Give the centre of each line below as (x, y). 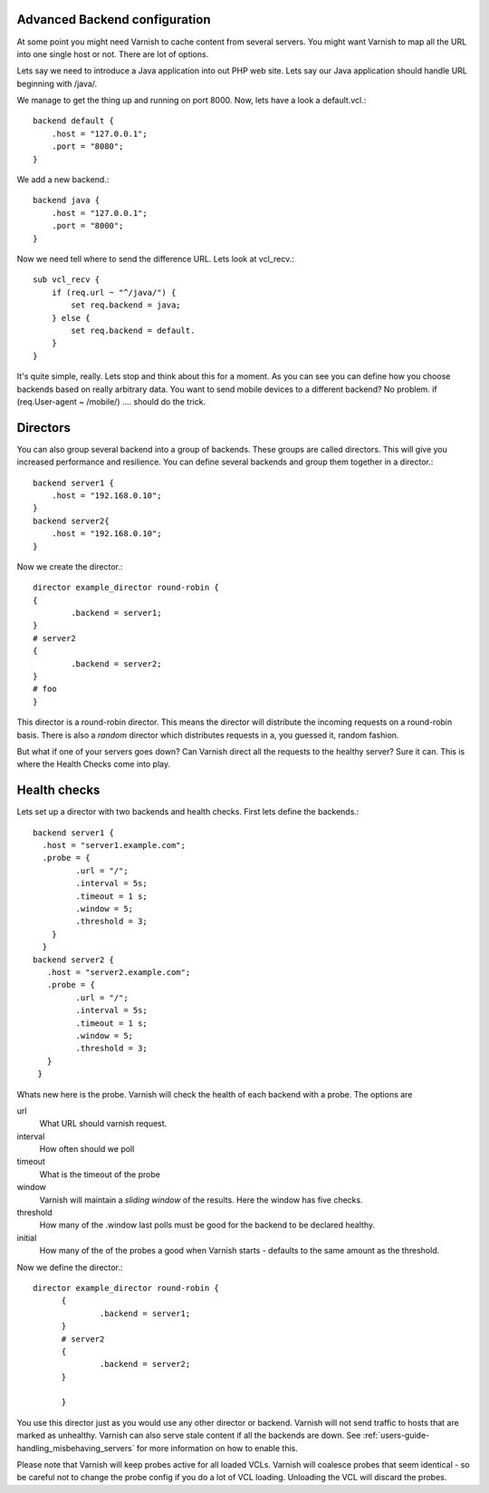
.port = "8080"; (87, 146)
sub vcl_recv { (67, 280)
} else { (71, 318)
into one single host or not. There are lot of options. (113, 54)
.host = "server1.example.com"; (114, 845)
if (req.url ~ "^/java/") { (114, 292)
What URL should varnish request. (103, 1124)
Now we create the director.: (70, 566)
